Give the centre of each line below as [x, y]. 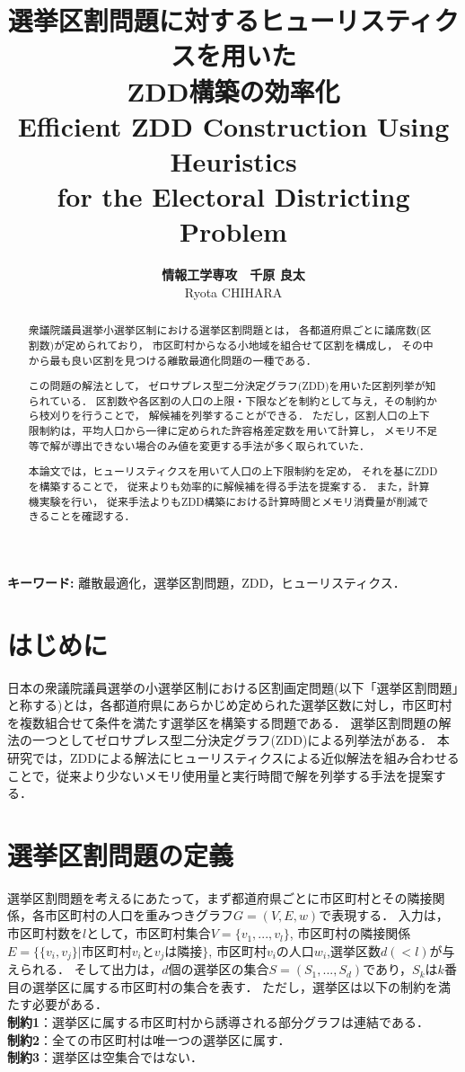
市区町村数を [45, 933]
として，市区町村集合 [149, 933]
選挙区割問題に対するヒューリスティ [221, 20]
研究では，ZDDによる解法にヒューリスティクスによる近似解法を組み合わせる [233, 757]
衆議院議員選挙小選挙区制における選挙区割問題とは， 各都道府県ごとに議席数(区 [230, 330]
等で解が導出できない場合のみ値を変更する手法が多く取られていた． [199, 445]
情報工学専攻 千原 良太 [233, 275]
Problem [233, 231]
